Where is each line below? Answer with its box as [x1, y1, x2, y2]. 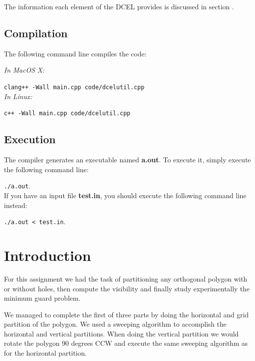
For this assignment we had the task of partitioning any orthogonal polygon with [4, 273, 248, 284]
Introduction [4, 245, 91, 265]
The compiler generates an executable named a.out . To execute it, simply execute [4, 155, 251, 165]
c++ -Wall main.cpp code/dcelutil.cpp [4, 110, 130, 117]
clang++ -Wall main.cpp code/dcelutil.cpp [4, 83, 145, 91]
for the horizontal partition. [4, 348, 87, 358]
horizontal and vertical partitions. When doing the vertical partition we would [4, 328, 239, 338]
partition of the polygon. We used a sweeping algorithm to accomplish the [4, 319, 227, 329]
